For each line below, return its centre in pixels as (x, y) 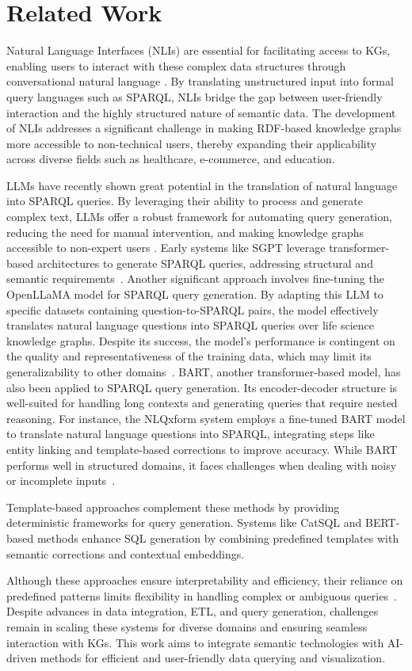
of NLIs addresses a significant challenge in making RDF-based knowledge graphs (204, 128)
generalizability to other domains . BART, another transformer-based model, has (204, 372)
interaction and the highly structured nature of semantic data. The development (201, 112)
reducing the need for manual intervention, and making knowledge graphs (185, 232)
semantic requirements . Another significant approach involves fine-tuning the (195, 278)
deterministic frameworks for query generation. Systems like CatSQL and (184, 522)
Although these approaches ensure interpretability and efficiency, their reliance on (205, 580)
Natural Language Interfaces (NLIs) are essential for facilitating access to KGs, (198, 50)
